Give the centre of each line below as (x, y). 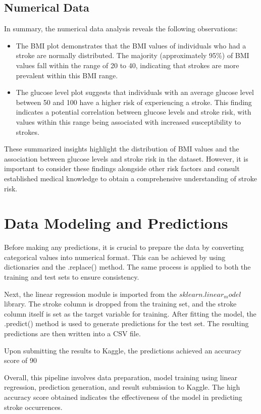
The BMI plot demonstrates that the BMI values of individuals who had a (131, 45)
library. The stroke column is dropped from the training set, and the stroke (120, 304)
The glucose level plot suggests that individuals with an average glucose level (135, 92)
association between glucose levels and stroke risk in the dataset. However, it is (126, 158)
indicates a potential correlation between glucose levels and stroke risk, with (134, 112)
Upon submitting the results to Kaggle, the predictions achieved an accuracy (123, 350)
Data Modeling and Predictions (116, 223)
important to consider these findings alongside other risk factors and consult (122, 168)
